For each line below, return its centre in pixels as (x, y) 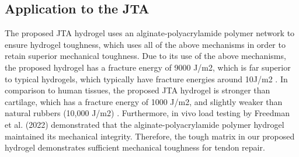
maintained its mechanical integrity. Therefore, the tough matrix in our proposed (150, 136)
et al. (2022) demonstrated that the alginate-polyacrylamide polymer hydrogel (145, 124)
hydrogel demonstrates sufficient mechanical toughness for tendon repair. (135, 147)
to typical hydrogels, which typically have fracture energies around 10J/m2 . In (146, 78)
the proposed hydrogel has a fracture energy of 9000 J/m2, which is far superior (148, 67)
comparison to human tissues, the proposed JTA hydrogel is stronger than (138, 90)
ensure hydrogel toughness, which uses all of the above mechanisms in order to (145, 44)
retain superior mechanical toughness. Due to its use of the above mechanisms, (145, 56)
